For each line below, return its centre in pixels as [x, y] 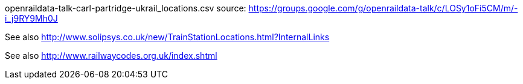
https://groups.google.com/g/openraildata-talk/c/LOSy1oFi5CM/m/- [383, 8]
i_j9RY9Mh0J [31, 18]
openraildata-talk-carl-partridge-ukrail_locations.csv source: [126, 8]
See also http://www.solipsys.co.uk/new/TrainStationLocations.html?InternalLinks [167, 37]
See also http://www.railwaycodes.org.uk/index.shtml [111, 55]
